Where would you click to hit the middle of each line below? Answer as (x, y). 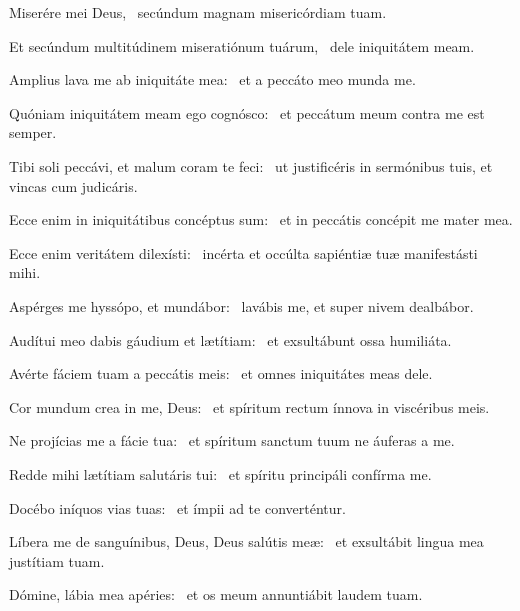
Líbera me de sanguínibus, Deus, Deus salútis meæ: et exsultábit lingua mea (246, 541)
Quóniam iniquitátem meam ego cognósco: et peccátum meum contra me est (247, 112)
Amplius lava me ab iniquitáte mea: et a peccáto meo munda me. (212, 79)
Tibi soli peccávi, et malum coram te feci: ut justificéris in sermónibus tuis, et (251, 165)
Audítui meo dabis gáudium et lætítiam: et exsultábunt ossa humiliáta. (230, 339)
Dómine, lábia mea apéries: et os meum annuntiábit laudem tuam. (216, 594)
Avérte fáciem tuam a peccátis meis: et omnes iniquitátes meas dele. (221, 373)
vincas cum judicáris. (73, 185)
